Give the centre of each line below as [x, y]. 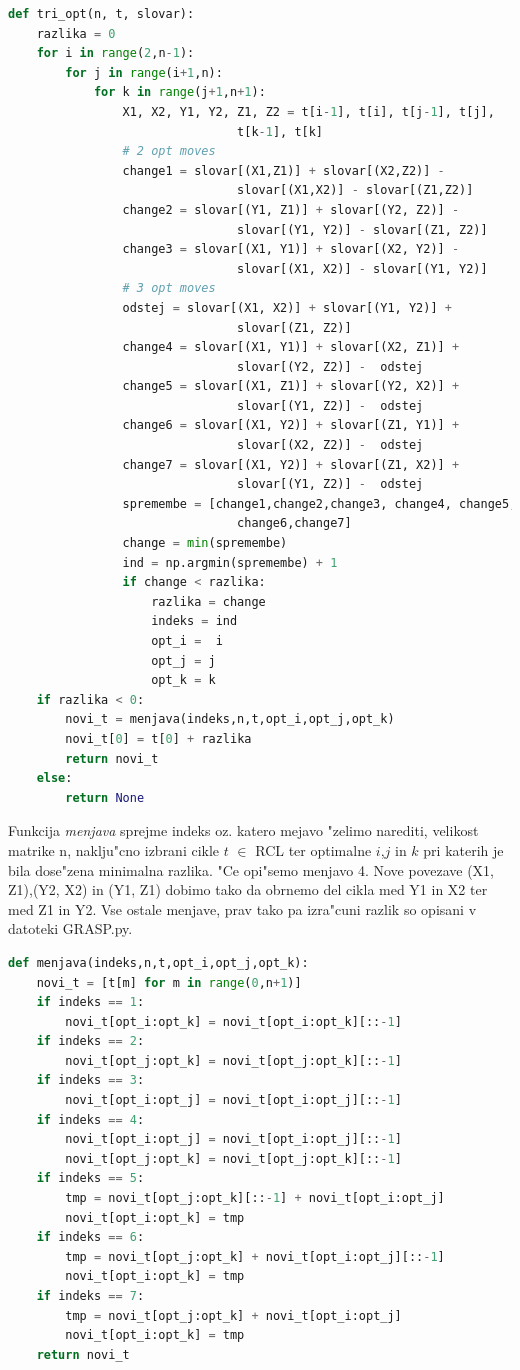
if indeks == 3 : [90, 1080]
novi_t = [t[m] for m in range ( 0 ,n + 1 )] [169, 982]
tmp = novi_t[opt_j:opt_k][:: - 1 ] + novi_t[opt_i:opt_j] [255, 1198]
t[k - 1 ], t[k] [280, 131]
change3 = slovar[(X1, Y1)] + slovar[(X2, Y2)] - [291, 249]
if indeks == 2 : [90, 1041]
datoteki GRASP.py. [70, 928]
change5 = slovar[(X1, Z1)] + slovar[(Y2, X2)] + [291, 386]
